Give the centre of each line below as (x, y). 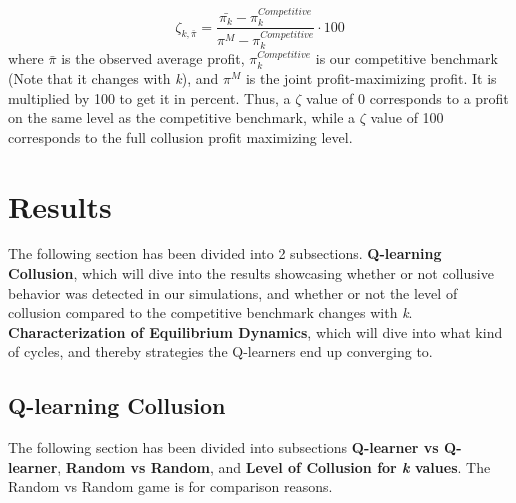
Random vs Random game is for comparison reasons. (170, 486)
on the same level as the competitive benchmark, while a (182, 117)
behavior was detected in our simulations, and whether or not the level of (233, 292)
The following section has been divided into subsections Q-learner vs (223, 447)
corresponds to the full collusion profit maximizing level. (180, 136)
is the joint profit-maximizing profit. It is (371, 77)
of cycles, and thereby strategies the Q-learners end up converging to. (220, 351)
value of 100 (407, 117)
